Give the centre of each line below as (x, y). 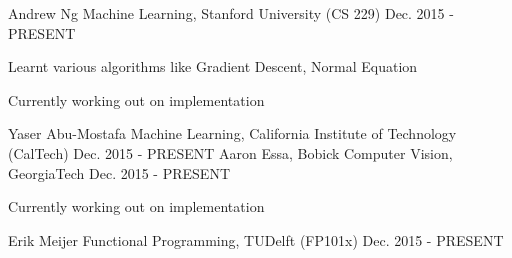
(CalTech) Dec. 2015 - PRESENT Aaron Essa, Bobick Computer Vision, (230, 152)
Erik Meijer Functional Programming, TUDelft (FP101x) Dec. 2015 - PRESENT (256, 239)
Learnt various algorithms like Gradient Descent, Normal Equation (213, 66)
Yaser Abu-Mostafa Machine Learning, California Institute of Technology (232, 133)
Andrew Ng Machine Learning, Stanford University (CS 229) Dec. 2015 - (231, 13)
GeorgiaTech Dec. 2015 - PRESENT (119, 172)
